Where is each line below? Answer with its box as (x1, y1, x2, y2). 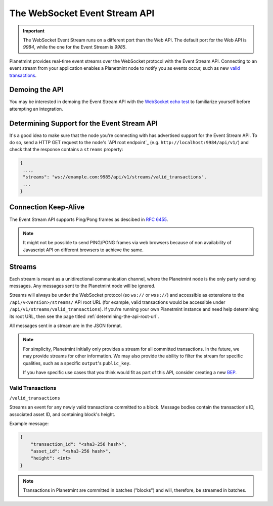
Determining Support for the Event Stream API (9, 119, 158, 127)
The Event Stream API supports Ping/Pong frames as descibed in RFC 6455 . (9, 216, 168, 222)
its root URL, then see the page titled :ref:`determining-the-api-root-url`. (9, 313, 159, 319)
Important (23, 28, 45, 34)
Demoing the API (9, 85, 64, 94)
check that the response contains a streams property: (9, 147, 123, 153)
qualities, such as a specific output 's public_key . (23, 360, 131, 366)
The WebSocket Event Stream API (9, 8, 155, 19)
